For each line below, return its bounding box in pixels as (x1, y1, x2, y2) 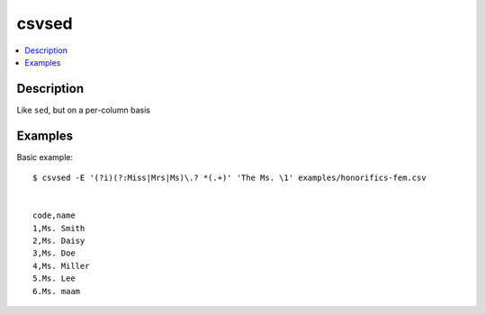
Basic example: (16, 151, 74, 162)
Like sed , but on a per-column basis (16, 104, 150, 115)
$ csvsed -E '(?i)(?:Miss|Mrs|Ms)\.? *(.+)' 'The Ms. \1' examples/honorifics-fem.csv (32, 173, 427, 184)
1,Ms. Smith (32, 223, 85, 233)
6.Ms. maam (32, 286, 81, 296)
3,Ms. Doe (32, 248, 76, 258)
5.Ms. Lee (32, 274, 76, 283)
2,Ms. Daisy (32, 236, 85, 247)
